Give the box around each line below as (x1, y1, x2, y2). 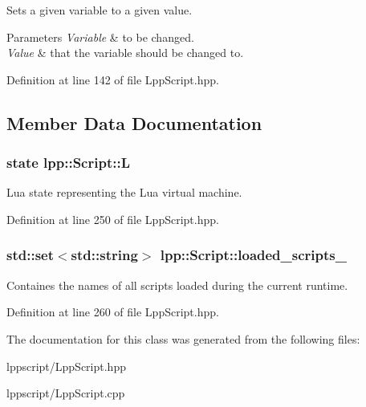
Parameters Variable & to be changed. (6, 28, 194, 45)
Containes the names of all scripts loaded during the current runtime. (6, 276, 348, 293)
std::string (71, 245, 138, 265)
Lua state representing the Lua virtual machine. (6, 184, 242, 201)
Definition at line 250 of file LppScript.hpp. (6, 210, 219, 227)
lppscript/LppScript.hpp (6, 357, 126, 374)
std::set (6, 245, 54, 265)
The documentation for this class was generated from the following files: (6, 330, 360, 347)
